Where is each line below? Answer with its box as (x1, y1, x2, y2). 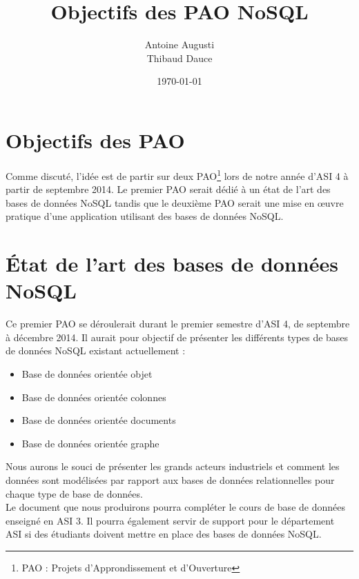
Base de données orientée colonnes (21, 389, 166, 404)
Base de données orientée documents (21, 413, 176, 427)
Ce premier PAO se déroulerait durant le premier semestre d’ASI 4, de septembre (6, 316, 350, 331)
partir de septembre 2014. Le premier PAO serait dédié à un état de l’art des (6, 182, 331, 196)
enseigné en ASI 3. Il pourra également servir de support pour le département (6, 513, 335, 527)
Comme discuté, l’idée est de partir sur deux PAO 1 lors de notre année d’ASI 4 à (6, 166, 349, 183)
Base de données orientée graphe (21, 436, 159, 450)
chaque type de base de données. (6, 486, 143, 500)
